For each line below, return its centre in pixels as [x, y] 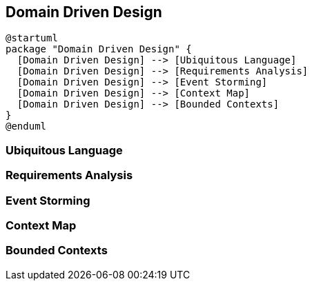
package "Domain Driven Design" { [99, 49]
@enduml [26, 126]
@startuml [32, 38]
